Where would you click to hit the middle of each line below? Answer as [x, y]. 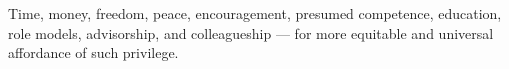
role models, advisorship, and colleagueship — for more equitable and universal [251, 32]
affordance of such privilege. [93, 52]
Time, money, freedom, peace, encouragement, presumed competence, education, [255, 13]
